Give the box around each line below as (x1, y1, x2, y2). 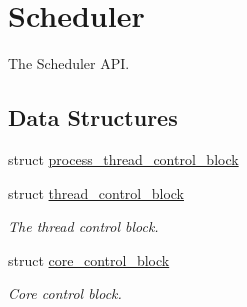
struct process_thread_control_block (8, 148, 239, 169)
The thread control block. (8, 216, 159, 237)
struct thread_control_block (8, 182, 184, 203)
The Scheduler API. (8, 53, 130, 74)
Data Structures (8, 102, 178, 133)
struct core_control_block (8, 249, 170, 270)
